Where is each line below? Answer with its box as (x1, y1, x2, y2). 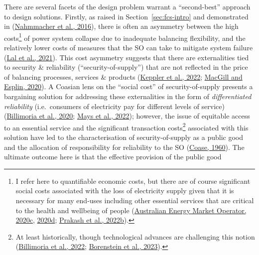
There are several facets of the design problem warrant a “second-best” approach (4, 1, 251, 11)
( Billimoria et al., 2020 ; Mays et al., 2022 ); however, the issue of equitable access (4, 111, 250, 121)
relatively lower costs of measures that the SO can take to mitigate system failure (4, 42, 253, 53)
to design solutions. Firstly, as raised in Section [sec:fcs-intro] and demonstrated (4, 11, 249, 21)
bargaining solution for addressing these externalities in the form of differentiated (4, 91, 252, 101)
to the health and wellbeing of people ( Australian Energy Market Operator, (15, 205, 247, 215)
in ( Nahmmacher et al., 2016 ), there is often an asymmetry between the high (4, 21, 239, 31)
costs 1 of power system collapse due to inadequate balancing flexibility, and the (4, 31, 246, 43)
